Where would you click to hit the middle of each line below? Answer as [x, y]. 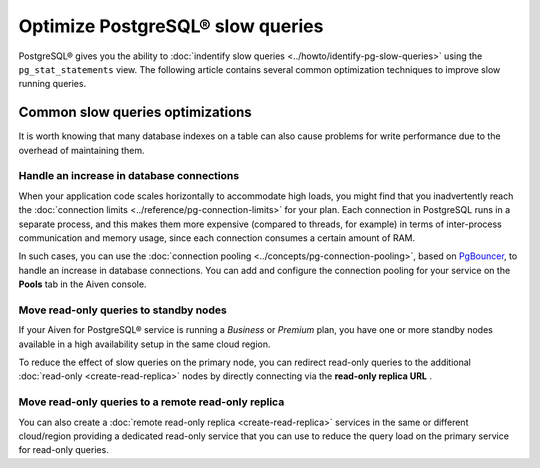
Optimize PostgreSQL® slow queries [171, 26]
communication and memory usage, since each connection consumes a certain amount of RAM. [216, 237]
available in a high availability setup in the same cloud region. [144, 344]
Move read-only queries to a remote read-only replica [151, 402]
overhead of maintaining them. [81, 150]
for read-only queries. [63, 450]
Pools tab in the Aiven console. [82, 284]
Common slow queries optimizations [135, 112]
